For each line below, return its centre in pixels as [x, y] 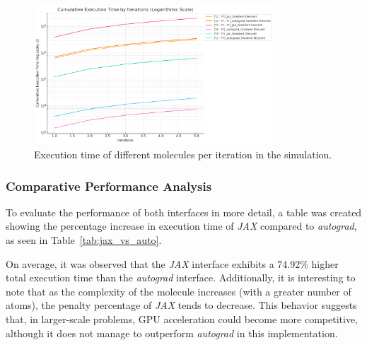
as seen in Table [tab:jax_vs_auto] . [84, 240]
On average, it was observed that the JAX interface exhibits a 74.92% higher [172, 263]
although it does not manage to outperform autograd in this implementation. [172, 333]
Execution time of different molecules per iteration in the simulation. [183, 154]
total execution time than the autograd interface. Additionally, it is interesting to [181, 277]
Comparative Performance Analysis [109, 186]
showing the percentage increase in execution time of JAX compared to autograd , [181, 226]
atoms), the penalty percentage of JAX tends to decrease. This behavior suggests [181, 305]
